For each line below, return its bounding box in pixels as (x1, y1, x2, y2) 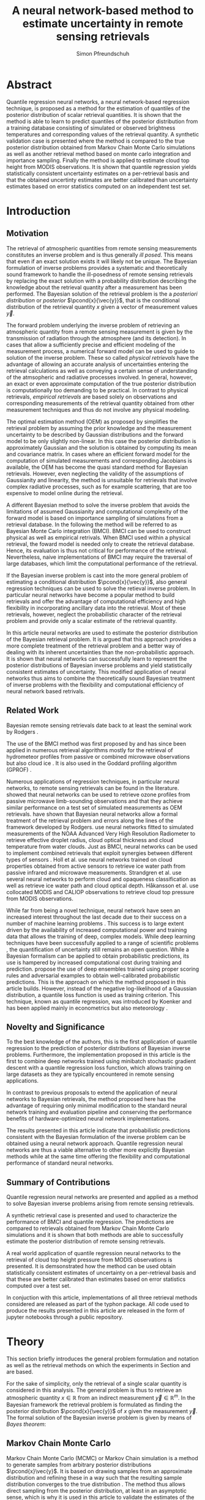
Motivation (6, 228, 49, 239)
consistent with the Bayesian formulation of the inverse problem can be (6, 1133, 186, 1141)
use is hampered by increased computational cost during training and (6, 958, 182, 966)
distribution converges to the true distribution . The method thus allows (6, 1480, 185, 1488)
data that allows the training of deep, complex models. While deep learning (6, 933, 196, 940)
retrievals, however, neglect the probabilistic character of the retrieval (6, 610, 182, 618)
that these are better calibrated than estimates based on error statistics (6, 1275, 186, 1283)
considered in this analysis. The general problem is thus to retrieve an (6, 1387, 182, 1394)
